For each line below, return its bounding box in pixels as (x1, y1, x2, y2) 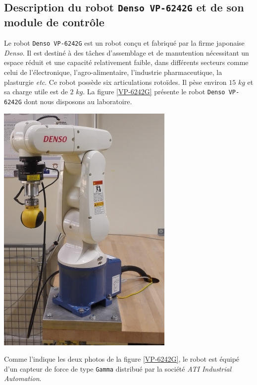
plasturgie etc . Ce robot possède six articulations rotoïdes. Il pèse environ (4, 76, 227, 87)
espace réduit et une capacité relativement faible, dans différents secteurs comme (4, 57, 249, 67)
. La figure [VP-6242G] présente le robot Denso (83, 86, 225, 97)
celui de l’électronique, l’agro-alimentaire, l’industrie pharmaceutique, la (4, 67, 222, 77)
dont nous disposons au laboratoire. (24, 96, 132, 106)
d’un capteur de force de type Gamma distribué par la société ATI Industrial (4, 363, 232, 374)
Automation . (4, 373, 42, 384)
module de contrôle (4, 14, 104, 30)
